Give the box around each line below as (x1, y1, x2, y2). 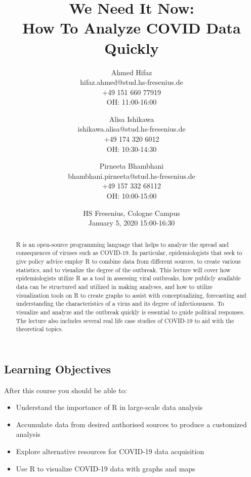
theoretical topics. (16, 325, 63, 333)
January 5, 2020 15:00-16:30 (88, 217, 175, 228)
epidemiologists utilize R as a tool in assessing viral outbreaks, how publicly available (16, 274, 241, 282)
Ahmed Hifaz (111, 67, 152, 77)
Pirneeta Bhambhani (99, 161, 164, 171)
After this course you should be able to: (4, 385, 127, 395)
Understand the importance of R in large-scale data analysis (16, 402, 203, 412)
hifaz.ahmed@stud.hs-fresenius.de (80, 77, 183, 87)
